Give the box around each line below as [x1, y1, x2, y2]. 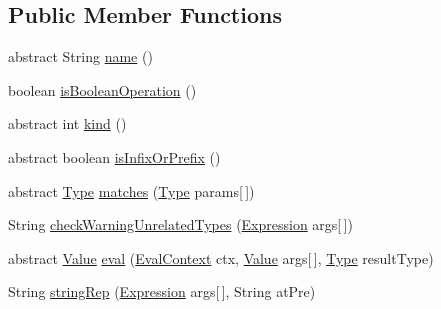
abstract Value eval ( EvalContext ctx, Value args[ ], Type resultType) [8, 247, 434, 268]
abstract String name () [8, 46, 153, 67]
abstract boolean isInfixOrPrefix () [8, 146, 221, 167]
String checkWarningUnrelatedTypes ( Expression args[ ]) [8, 214, 353, 235]
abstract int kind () [8, 113, 127, 134]
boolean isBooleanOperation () [8, 79, 197, 100]
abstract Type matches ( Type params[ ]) [8, 180, 255, 201]
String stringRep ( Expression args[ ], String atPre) [8, 281, 316, 302]
